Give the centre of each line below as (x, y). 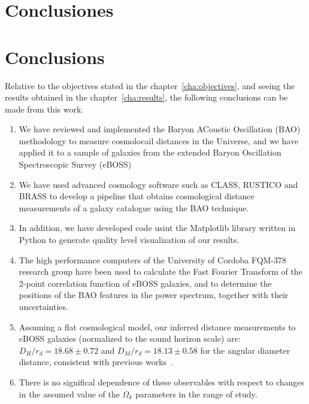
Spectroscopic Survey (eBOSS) (75, 164)
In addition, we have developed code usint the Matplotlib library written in (157, 228)
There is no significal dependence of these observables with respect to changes (162, 382)
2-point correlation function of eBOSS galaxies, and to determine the (145, 283)
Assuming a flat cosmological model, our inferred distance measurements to (157, 326)
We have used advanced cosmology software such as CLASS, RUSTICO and (158, 184)
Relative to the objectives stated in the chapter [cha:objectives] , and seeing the (150, 85)
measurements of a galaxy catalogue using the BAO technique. (134, 207)
